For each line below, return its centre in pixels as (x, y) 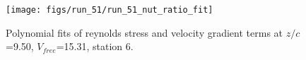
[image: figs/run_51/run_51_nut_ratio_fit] (110, 10)
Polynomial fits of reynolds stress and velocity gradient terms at (145, 32)
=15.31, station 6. (95, 46)
